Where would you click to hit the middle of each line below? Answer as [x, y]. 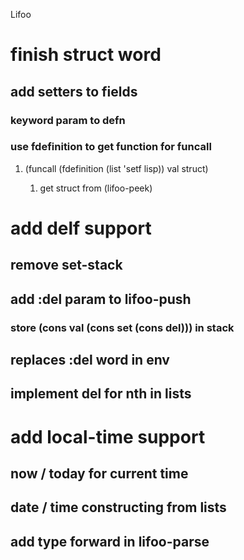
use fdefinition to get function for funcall [111, 147]
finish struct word [86, 55]
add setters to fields [74, 91]
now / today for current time [99, 474]
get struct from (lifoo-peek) [96, 188]
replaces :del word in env [90, 360]
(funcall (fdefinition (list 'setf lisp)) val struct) [116, 168]
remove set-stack [66, 265]
